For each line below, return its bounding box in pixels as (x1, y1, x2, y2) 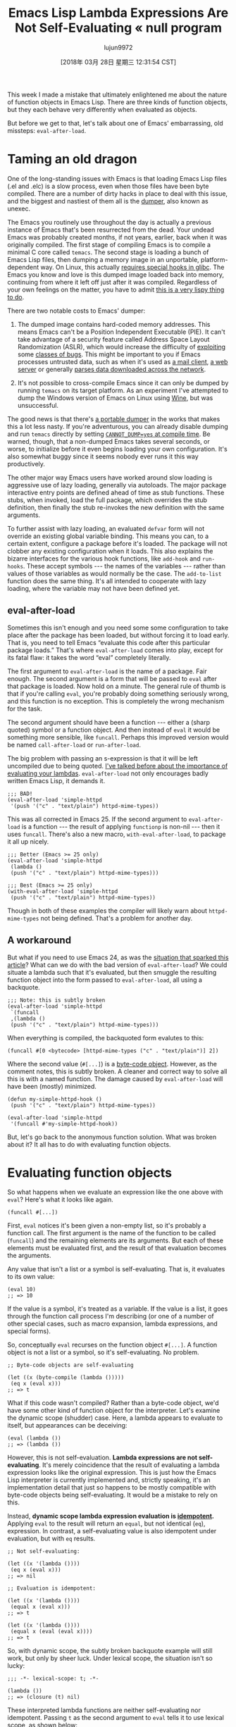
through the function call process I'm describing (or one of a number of (7, 1312, 215, 1321)
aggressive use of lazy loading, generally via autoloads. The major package (7, 480, 227, 489)
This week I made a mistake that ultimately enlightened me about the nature (7, 90, 228, 99)
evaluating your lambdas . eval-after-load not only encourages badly (7, 769, 209, 778)
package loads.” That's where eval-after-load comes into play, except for (7, 646, 223, 654)
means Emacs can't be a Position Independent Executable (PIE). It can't (17, 328, 225, 336)
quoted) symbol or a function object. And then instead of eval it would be (7, 725, 221, 734)
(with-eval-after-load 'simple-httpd (7, 887, 118, 895)
